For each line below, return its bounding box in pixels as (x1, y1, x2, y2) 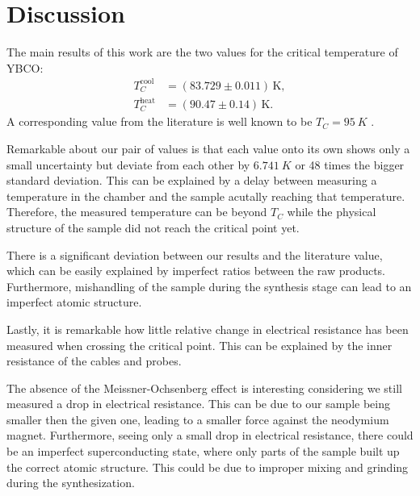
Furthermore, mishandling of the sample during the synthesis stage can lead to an (6, 277, 412, 294)
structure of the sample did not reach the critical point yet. (6, 219, 300, 235)
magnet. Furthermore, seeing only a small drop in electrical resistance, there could (6, 427, 414, 444)
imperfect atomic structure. (6, 294, 142, 311)
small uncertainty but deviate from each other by (6, 156, 250, 173)
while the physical (287, 203, 376, 220)
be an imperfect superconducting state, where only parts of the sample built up (6, 443, 400, 460)
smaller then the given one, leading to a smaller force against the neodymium (6, 411, 389, 427)
